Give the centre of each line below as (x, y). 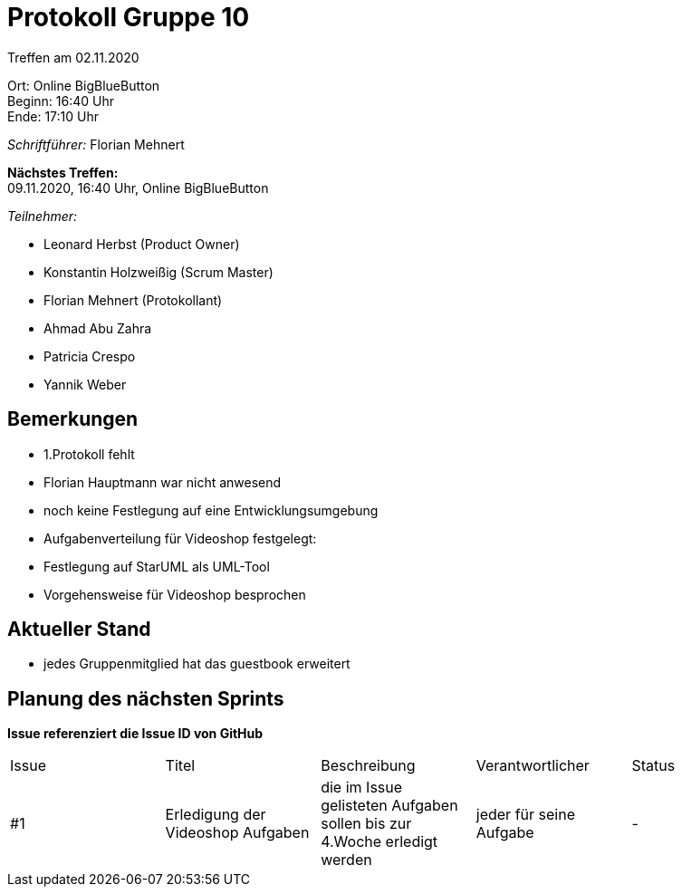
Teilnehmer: (43, 216)
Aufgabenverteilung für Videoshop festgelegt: (180, 538)
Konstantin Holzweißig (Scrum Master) (158, 272)
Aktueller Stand (79, 630)
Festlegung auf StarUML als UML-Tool (157, 566)
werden (346, 860)
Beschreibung (368, 766)
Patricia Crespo (90, 356)
